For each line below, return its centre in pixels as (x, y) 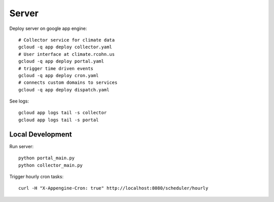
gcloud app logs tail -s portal (59, 120)
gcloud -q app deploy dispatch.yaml (64, 90)
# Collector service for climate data (67, 40)
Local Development (41, 134)
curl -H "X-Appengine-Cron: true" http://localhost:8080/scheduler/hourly (113, 188)
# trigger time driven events (56, 68)
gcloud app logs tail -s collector (63, 113)
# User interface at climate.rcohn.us (67, 54)
